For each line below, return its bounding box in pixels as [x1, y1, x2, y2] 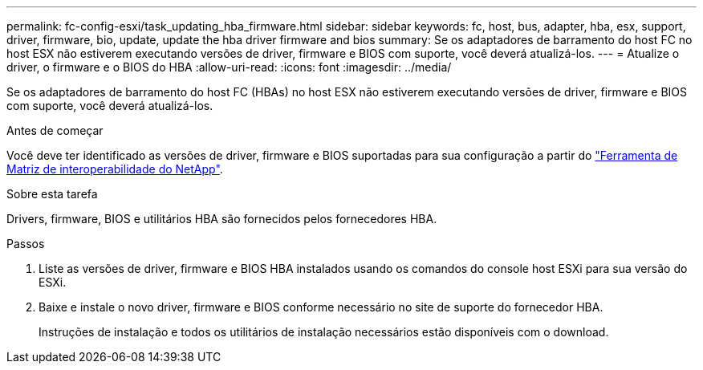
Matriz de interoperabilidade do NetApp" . [6, 162, 223, 176]
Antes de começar [6, 124, 104, 137]
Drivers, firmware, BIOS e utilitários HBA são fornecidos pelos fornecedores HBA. [6, 212, 437, 226]
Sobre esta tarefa [6, 187, 98, 201]
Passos [6, 237, 45, 250]
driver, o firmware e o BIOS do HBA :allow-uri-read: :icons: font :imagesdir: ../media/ [6, 60, 452, 74]
